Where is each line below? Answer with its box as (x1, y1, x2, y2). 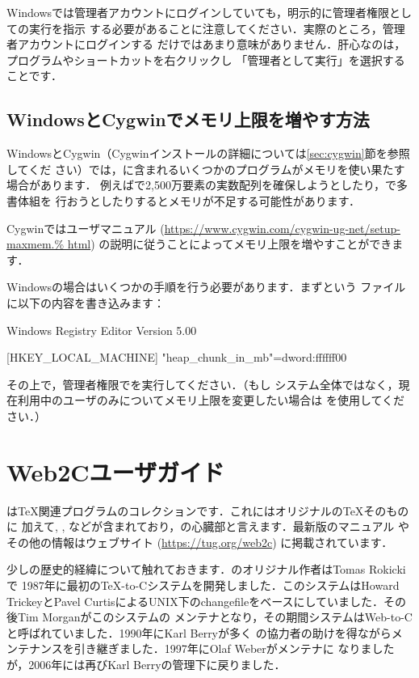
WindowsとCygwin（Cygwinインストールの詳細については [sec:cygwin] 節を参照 (6, 145, 410, 162)
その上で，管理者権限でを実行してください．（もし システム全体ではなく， (6, 375, 399, 392)
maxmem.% (6, 235, 65, 252)
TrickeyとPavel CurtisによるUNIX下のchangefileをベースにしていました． (6, 592, 384, 609)
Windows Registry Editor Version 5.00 (6, 321, 197, 338)
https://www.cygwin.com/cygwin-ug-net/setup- (164, 219, 400, 236)
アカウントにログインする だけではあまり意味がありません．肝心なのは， (17, 36, 406, 53)
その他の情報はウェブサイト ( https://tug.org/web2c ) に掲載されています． (6, 533, 393, 550)
